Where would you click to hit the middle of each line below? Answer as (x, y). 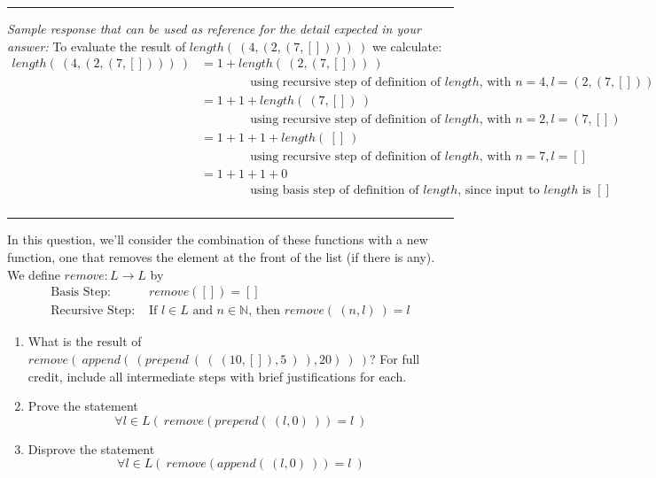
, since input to (499, 191)
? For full (394, 358)
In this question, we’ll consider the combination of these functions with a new (218, 239)
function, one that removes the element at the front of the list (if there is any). (221, 257)
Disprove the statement (91, 448)
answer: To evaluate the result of (97, 46)
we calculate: (407, 46)
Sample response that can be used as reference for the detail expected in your (214, 28)
